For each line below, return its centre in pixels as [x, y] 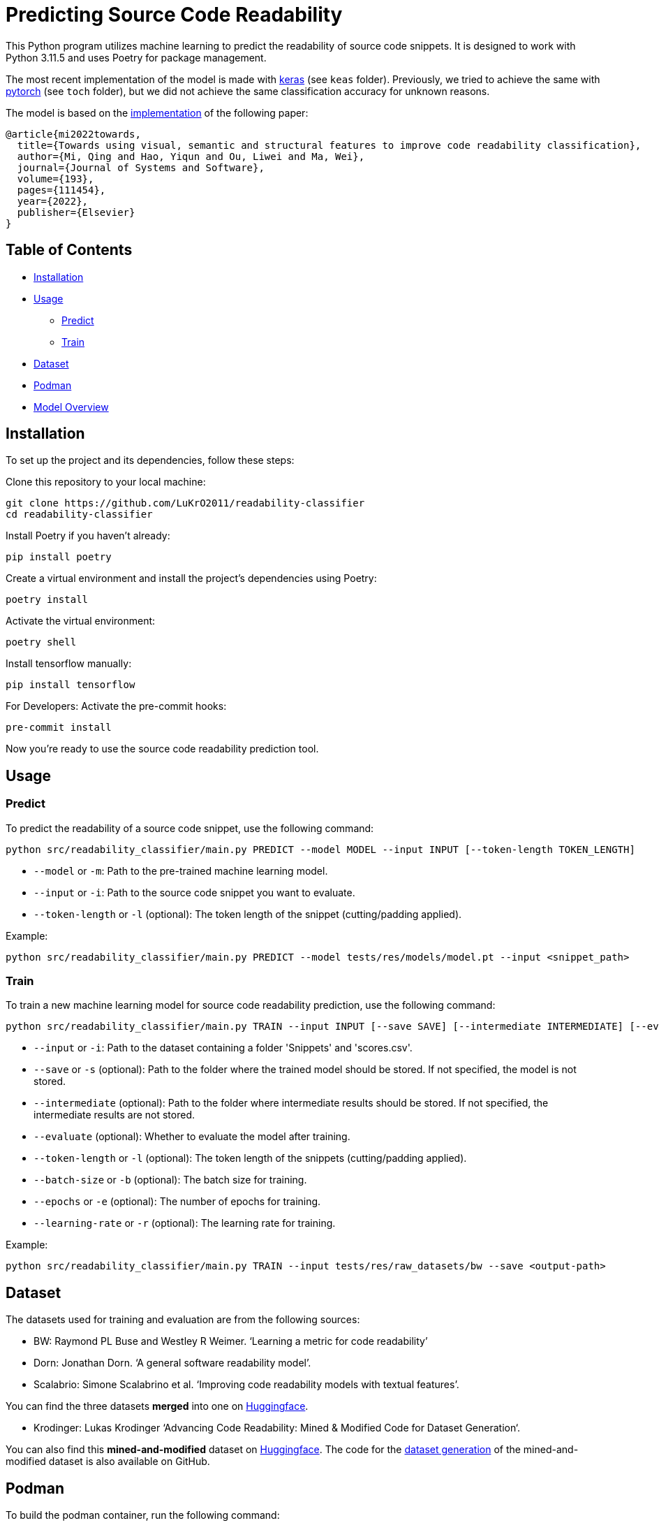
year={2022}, [53, 201]
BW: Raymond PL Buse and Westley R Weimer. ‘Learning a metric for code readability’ [231, 1341]
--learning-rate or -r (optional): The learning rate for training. [185, 1223]
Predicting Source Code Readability [174, 15]
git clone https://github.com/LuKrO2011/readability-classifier [185, 503]
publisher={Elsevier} [76, 212]
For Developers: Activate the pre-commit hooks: [116, 706]
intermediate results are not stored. [114, 1115]
